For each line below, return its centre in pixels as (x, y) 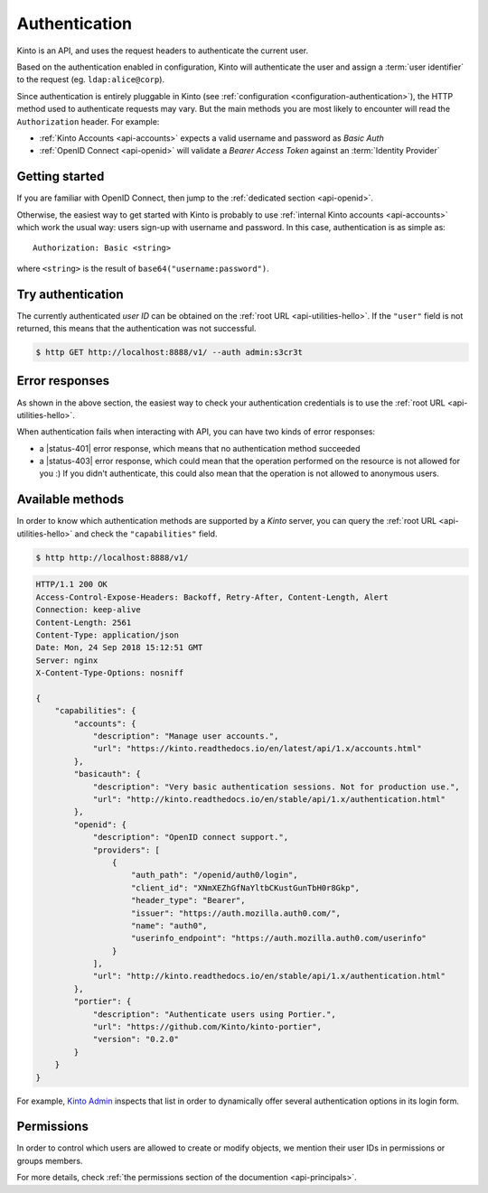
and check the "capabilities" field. (146, 534)
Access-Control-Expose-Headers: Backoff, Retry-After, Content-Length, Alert (212, 597)
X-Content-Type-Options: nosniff (110, 673)
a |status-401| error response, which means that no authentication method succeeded (200, 448)
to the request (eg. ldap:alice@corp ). (91, 79)
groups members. (50, 1160)
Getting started (61, 177)
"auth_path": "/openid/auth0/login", (215, 875)
